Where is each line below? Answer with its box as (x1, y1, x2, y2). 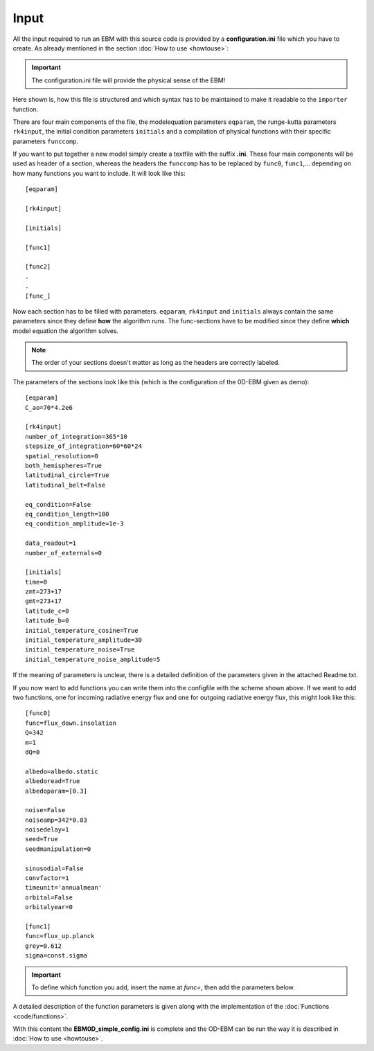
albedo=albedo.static (25, 767, 98, 775)
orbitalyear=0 (25, 904, 73, 911)
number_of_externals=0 (25, 549, 103, 557)
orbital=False (25, 893, 73, 901)
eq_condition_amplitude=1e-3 (25, 520, 124, 528)
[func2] (25, 263, 51, 271)
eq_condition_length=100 (25, 510, 109, 518)
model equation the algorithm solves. (12, 326, 119, 335)
